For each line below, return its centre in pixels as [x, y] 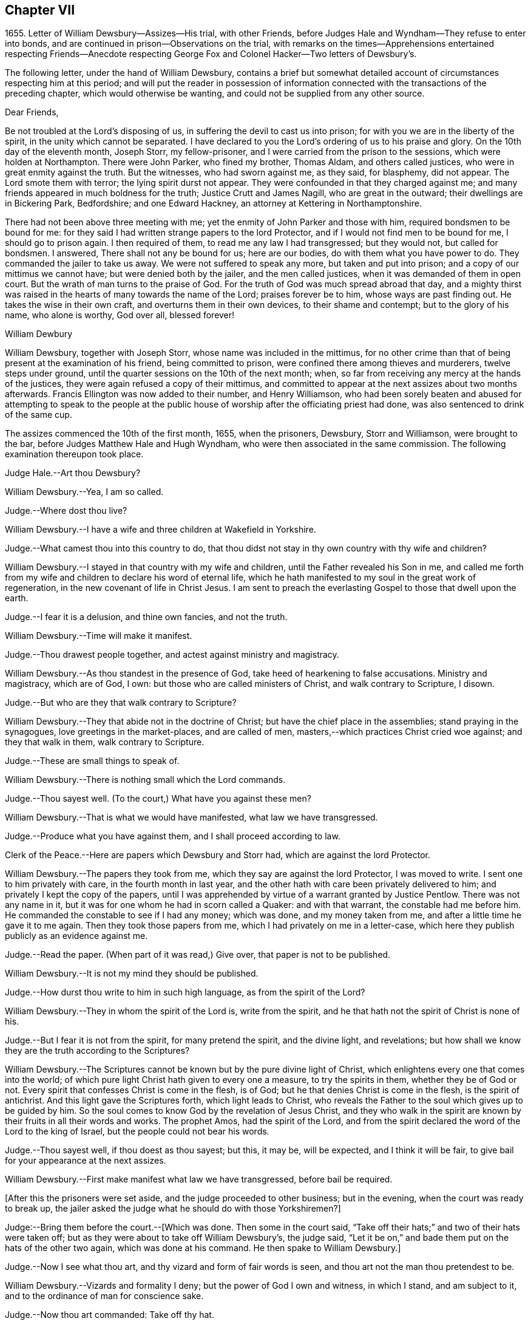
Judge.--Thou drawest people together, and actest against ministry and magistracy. [172, 655]
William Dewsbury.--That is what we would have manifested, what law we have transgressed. [191, 817]
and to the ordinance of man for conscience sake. [104, 1296]
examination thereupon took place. [74, 454]
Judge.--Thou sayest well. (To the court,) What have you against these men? [158, 799]
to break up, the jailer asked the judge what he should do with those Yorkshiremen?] [173, 1209]
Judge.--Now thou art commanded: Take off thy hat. [110, 1315]
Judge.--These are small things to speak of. [92, 761]
